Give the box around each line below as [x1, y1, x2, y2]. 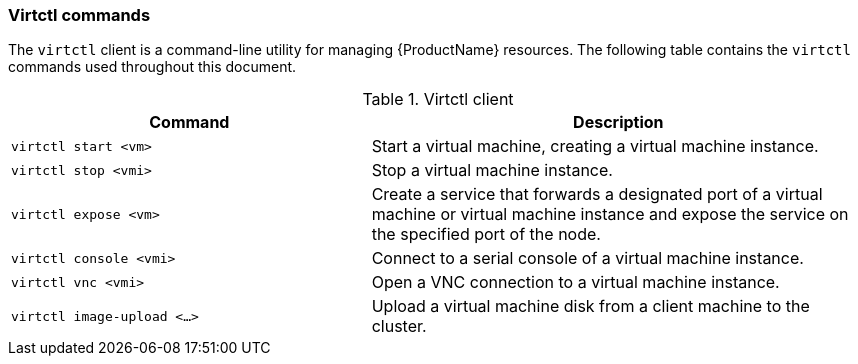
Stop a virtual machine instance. [371, 160, 613, 181]
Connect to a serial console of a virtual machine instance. [371, 248, 804, 269]
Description [573, 112, 664, 133]
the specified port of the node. [371, 224, 601, 245]
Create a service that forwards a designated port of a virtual [371, 184, 823, 205]
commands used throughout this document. [8, 58, 297, 76]
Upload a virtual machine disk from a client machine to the [371, 296, 810, 317]
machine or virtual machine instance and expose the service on [371, 204, 849, 225]
